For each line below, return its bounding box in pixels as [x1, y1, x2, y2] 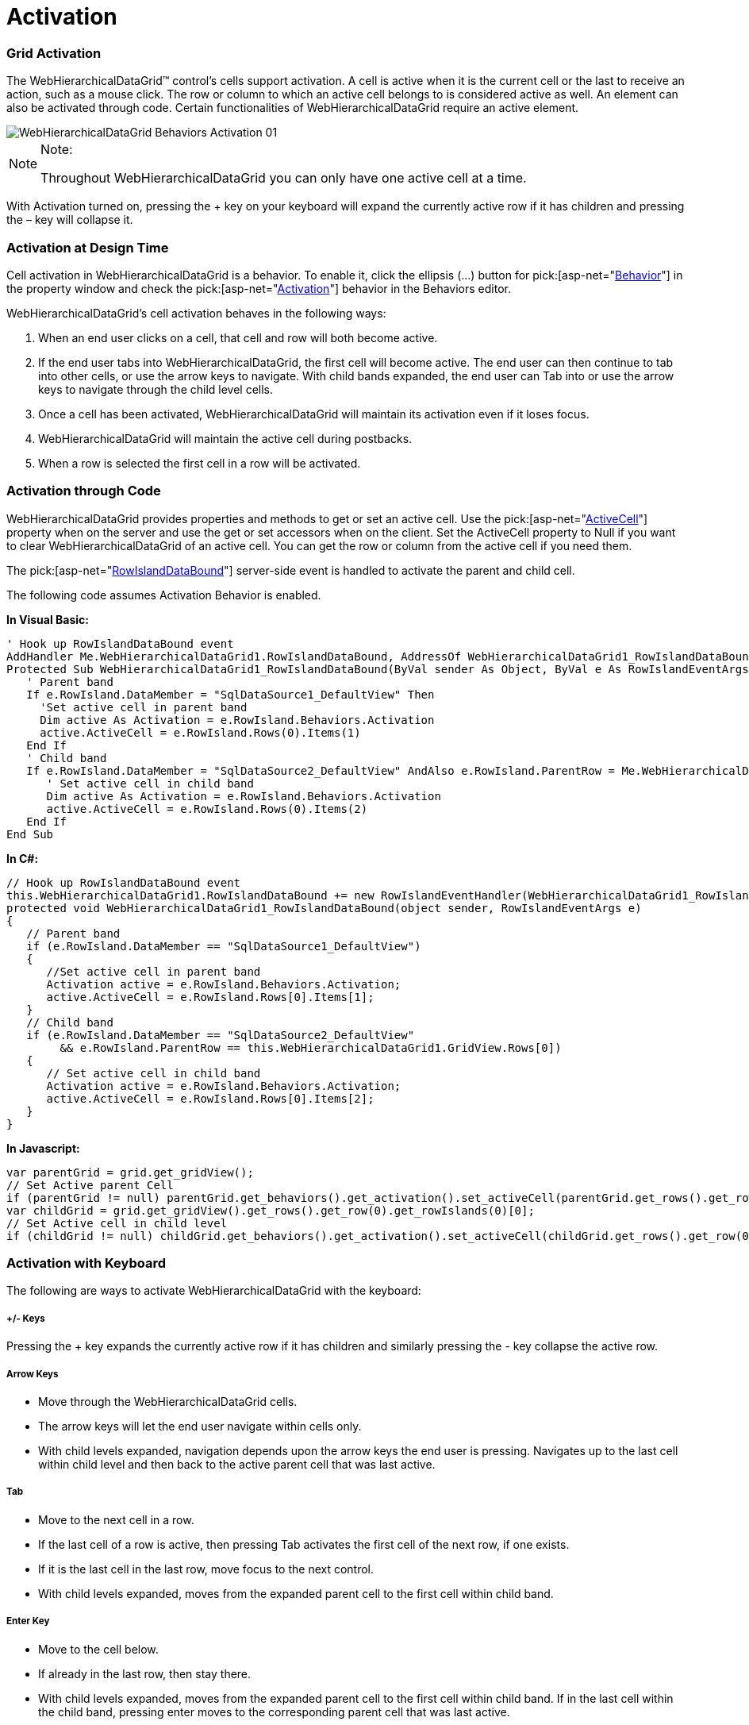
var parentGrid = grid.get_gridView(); [6, 1165, 254, 1179]
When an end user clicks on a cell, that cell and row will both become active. [38, 330, 438, 345]
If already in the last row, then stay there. [38, 1666, 252, 1681]
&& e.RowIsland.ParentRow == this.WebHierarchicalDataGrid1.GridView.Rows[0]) [60, 1041, 562, 1054]
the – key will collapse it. [6, 213, 133, 227]
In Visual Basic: [6, 612, 89, 626]
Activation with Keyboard [6, 1255, 167, 1271]
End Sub [6, 827, 54, 841]
